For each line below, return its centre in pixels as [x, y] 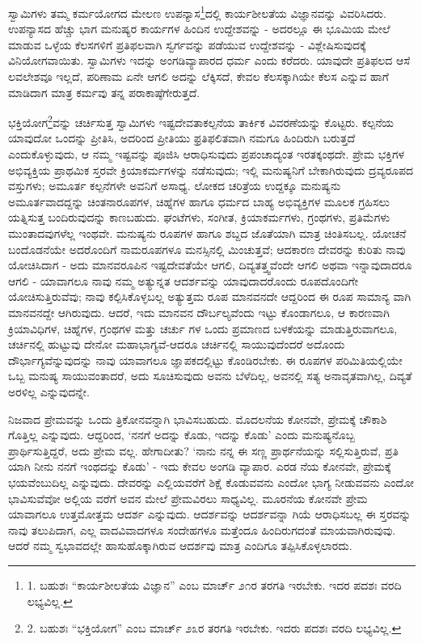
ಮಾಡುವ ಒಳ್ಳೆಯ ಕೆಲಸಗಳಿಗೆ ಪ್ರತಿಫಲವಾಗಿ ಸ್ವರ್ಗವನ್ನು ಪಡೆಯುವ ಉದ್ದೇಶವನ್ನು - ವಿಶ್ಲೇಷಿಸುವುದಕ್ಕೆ [187, 44]
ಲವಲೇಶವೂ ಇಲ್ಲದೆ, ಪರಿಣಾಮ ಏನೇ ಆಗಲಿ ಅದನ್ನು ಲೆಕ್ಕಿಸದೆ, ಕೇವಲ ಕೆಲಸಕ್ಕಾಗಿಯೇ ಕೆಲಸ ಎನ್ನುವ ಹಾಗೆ [198, 76]
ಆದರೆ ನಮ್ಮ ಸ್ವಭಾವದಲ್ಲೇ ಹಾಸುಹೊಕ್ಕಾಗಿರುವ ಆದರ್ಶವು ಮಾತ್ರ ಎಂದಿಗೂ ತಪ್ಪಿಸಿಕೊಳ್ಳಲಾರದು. [180, 546]
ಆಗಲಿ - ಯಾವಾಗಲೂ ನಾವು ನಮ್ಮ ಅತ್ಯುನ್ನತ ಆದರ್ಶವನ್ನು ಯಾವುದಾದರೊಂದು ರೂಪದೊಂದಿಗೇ [183, 280]
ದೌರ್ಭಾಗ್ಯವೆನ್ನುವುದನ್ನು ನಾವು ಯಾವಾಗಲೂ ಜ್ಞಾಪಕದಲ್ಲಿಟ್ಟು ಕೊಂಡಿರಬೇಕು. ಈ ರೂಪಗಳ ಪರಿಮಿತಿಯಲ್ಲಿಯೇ [205, 360]
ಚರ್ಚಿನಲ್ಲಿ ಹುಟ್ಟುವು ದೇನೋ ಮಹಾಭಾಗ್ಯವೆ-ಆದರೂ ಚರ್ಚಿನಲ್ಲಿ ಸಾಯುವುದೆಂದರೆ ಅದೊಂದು [177, 344]
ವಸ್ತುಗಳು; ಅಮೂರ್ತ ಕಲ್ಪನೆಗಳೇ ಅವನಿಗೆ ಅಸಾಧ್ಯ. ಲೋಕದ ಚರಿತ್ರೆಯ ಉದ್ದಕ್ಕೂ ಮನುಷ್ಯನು [175, 186]
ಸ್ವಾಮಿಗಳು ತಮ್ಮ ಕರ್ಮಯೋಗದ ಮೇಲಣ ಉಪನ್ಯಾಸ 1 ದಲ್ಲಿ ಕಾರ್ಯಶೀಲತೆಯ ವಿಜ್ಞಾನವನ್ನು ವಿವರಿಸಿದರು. [197, 12]
